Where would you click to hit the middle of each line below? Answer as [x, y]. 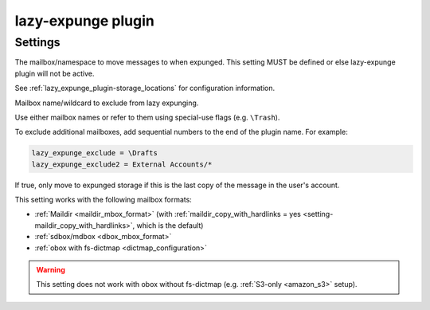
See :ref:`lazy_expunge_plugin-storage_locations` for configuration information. [145, 88]
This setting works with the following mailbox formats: [104, 200]
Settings [37, 42]
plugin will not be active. [55, 73]
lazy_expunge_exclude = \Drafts [95, 153]
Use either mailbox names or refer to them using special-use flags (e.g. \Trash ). [147, 117]
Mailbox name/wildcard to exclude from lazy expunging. [107, 103]
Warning [51, 270]
